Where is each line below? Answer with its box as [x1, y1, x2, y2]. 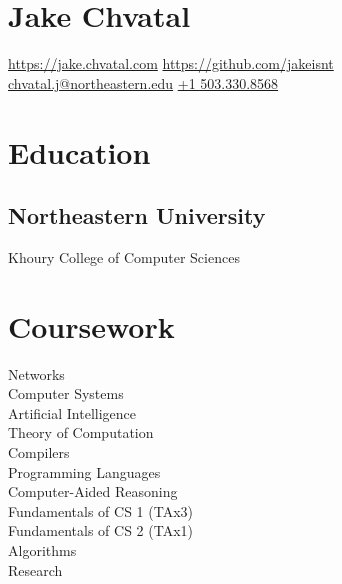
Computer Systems [8, 383, 124, 404]
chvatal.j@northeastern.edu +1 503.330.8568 [8, 72, 279, 93]
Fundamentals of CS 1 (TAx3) [8, 500, 194, 521]
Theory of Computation [8, 422, 154, 443]
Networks [8, 363, 65, 384]
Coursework [8, 305, 175, 346]
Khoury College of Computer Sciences [8, 246, 240, 267]
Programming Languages [8, 461, 161, 482]
